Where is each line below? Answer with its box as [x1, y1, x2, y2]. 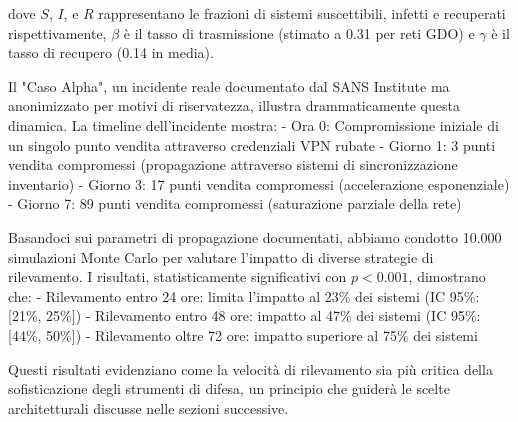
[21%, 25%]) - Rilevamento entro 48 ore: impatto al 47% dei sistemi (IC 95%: [8, 305, 481, 326]
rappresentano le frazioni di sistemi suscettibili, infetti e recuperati [98, 3, 506, 23]
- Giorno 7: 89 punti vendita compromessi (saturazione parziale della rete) [8, 193, 462, 214]
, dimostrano [408, 266, 486, 287]
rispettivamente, [8, 22, 107, 43]
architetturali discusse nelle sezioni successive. [8, 397, 289, 418]
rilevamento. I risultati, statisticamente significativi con [8, 266, 347, 287]
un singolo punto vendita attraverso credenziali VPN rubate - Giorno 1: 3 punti [8, 134, 496, 155]
